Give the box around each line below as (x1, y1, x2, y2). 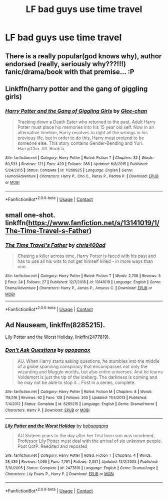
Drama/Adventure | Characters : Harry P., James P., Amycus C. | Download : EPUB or (5, 285, 152, 291)
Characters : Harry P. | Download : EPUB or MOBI (5, 408, 90, 413)
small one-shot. (5, 211, 55, 219)
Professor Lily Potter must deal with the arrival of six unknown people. (17, 438, 162, 444)
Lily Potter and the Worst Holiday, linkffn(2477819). (5, 334, 110, 340)
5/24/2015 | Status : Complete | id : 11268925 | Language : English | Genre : (5, 167, 133, 173)
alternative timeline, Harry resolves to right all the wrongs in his (17, 130, 148, 136)
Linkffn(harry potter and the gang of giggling (5, 84, 148, 93)
